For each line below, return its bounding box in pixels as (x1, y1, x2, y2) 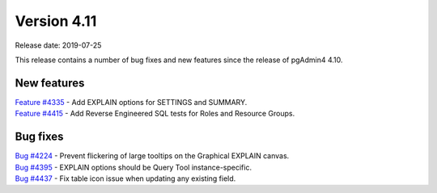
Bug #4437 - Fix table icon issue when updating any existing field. (15, 174, 236, 183)
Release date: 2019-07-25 (15, 40, 102, 50)
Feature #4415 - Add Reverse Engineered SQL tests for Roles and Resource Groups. (15, 109, 295, 119)
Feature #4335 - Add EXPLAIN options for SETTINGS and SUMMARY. (15, 97, 248, 107)
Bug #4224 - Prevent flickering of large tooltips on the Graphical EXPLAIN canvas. (15, 151, 290, 161)
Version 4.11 (15, 12, 97, 30)
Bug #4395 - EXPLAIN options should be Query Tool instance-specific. (15, 162, 252, 172)
